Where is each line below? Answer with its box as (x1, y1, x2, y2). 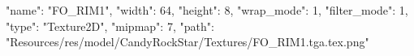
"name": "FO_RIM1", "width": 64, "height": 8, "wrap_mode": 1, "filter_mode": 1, (6, 2, 408, 18)
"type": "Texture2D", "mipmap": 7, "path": (6, 17, 214, 34)
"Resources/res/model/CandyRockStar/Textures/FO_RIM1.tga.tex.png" (6, 33, 369, 50)
